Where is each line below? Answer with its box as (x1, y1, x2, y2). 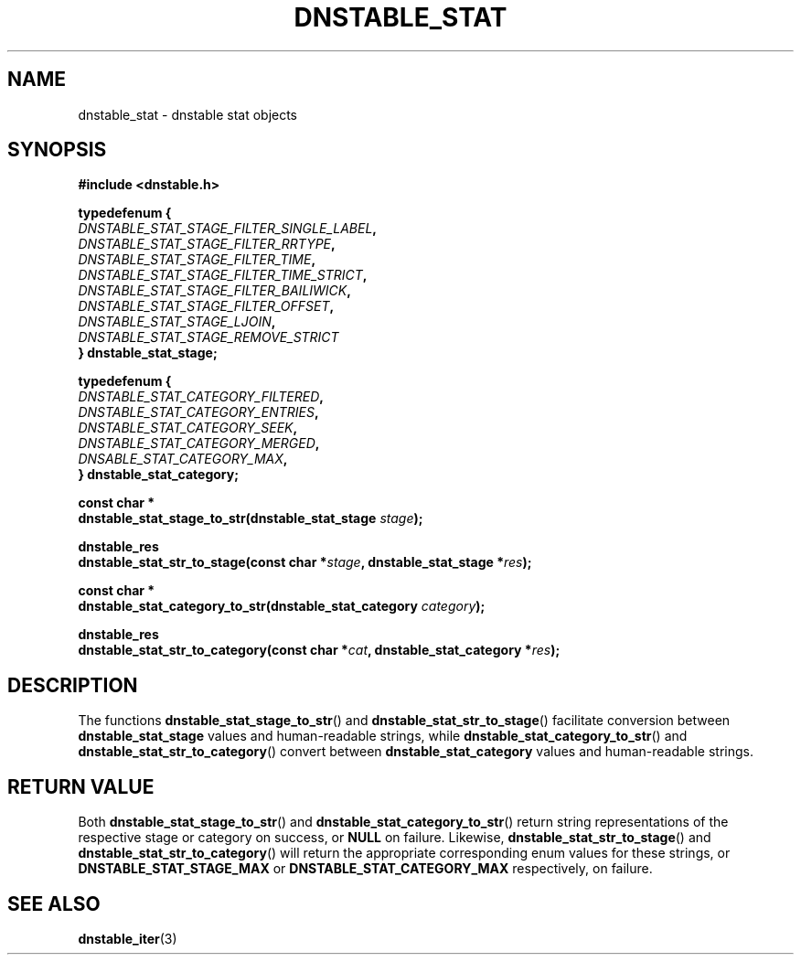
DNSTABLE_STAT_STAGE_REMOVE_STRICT (78, 329, 339, 346)
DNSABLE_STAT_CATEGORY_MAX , (78, 451, 288, 467)
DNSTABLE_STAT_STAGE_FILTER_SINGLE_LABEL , (78, 220, 378, 237)
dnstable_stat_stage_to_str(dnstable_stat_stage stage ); (78, 510, 423, 527)
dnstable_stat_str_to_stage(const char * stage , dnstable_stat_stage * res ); (78, 554, 532, 571)
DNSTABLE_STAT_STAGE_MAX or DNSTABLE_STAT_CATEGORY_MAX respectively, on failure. (78, 860, 653, 877)
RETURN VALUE (7, 775, 155, 798)
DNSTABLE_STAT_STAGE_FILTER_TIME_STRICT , (78, 267, 368, 283)
